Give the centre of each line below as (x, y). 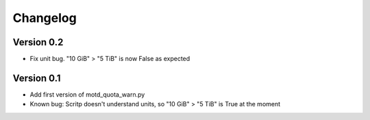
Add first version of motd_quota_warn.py (87, 94)
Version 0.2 (38, 42)
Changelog (45, 18)
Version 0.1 (37, 78)
